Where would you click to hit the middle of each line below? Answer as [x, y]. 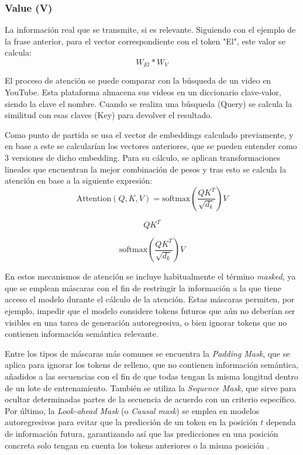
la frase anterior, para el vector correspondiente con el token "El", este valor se [145, 41]
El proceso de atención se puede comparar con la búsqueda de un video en [138, 80]
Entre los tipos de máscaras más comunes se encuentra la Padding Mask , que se [147, 353]
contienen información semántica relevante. [82, 334]
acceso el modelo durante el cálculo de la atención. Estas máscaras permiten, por [150, 299]
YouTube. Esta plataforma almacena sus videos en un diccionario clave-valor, [143, 92]
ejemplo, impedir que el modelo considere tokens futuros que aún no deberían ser [150, 311]
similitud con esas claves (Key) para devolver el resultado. [109, 115]
